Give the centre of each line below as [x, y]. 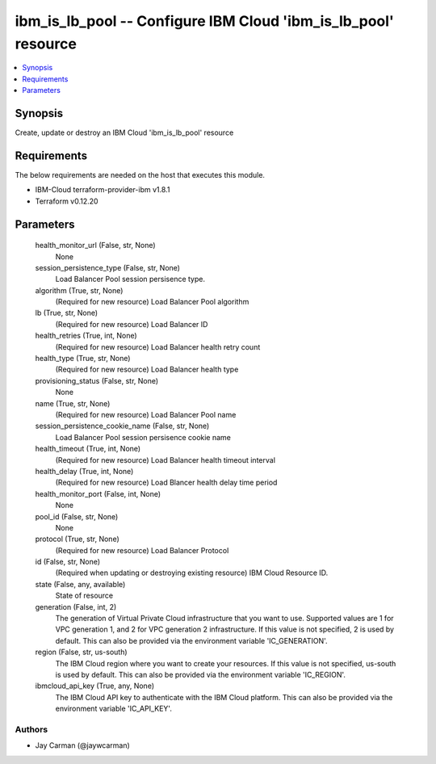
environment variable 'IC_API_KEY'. [114, 709]
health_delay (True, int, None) [84, 471]
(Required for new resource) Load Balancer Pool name [146, 414]
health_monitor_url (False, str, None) [96, 246]
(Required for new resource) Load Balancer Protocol [142, 550]
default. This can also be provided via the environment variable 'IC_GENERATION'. [191, 640]
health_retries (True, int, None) [86, 336]
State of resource [84, 596]
